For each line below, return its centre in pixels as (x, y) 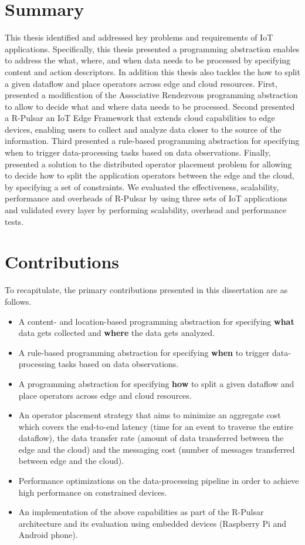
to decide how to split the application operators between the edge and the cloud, (150, 175)
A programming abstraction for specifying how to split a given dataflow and (156, 383)
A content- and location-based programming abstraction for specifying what (156, 321)
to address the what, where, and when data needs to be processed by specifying (148, 60)
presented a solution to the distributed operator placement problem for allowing (148, 164)
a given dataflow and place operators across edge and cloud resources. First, (141, 83)
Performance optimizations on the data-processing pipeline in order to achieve (159, 481)
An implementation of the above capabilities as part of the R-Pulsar (141, 512)
